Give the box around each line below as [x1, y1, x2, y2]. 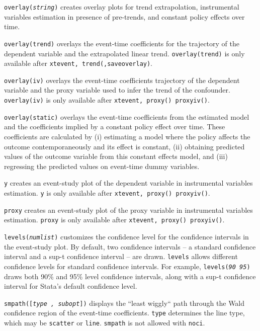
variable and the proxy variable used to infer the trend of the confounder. [4, 85, 230, 95]
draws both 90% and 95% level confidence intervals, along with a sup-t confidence [4, 271, 256, 281]
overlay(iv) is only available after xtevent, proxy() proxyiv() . [4, 95, 210, 105]
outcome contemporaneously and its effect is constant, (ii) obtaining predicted [4, 141, 245, 151]
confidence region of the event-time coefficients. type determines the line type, [4, 307, 245, 318]
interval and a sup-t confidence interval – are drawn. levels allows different [4, 251, 238, 262]
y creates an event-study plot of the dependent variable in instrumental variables [4, 178, 253, 188]
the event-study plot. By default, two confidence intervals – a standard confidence [4, 241, 256, 252]
